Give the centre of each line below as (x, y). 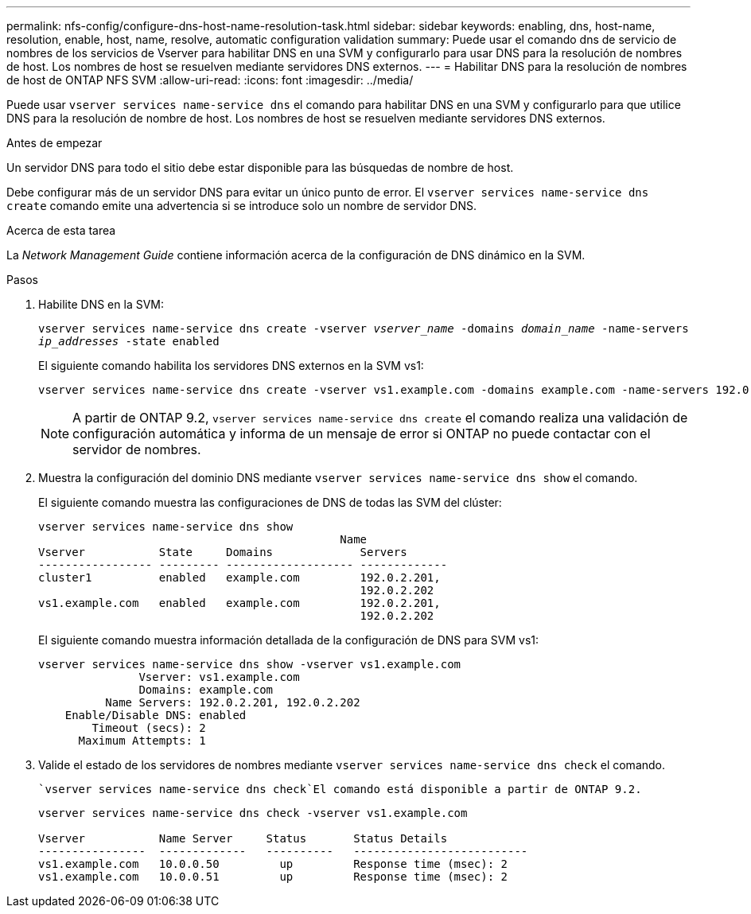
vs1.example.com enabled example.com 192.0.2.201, (239, 603)
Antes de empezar (54, 143)
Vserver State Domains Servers (223, 552)
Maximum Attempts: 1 (142, 741)
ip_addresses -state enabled (129, 341)
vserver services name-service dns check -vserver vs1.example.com (253, 813)
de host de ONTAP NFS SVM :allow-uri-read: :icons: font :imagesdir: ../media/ (210, 80)
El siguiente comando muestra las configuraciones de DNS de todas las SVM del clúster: (270, 502)
